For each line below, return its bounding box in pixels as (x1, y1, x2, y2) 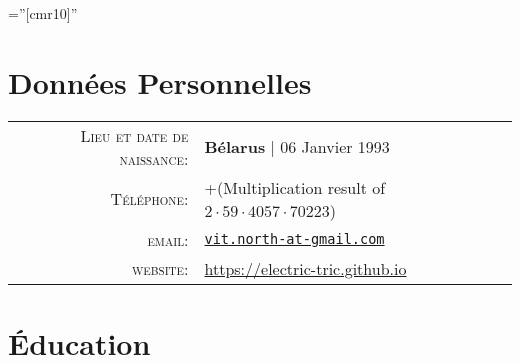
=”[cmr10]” (8, 3, 78, 23)
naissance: (119, 146, 189, 170)
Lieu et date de (80, 123, 189, 147)
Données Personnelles (8, 61, 312, 102)
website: (131, 256, 189, 280)
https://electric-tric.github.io (204, 256, 407, 280)
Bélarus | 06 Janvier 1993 (204, 135, 390, 159)
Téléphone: (110, 187, 189, 211)
